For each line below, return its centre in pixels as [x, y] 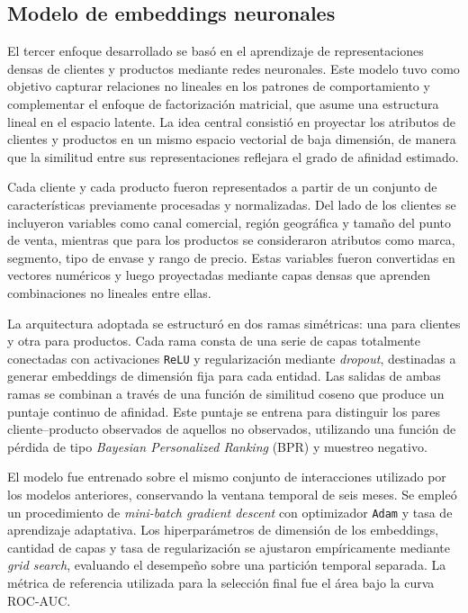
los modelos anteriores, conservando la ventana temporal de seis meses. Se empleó [232, 494]
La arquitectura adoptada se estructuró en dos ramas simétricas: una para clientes [234, 323]
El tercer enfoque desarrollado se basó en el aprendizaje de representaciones [216, 51]
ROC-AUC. [39, 600]
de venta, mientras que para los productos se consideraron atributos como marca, [231, 240]
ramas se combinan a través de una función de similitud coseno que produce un [226, 393]
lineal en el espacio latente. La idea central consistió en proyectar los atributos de [232, 121]
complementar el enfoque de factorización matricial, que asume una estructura [223, 103]
